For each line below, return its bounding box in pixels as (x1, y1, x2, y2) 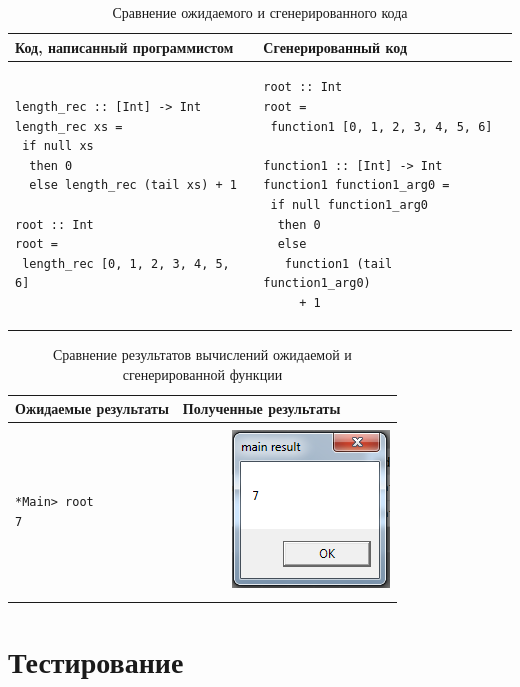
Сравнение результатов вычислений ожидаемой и (52, 344, 352, 365)
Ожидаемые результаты (15, 398, 169, 419)
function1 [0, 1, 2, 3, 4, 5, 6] (270, 119, 493, 134)
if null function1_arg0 (270, 198, 429, 212)
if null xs (22, 139, 94, 154)
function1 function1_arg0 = (263, 178, 450, 193)
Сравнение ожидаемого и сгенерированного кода (112, 2, 408, 22)
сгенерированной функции (122, 363, 283, 384)
